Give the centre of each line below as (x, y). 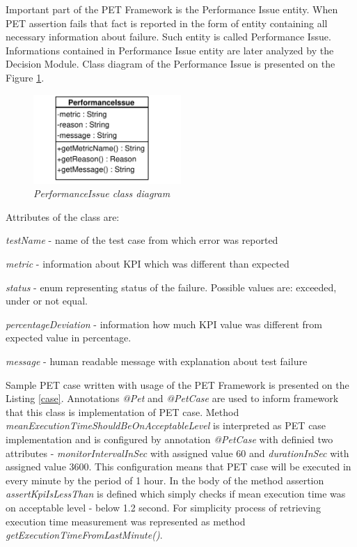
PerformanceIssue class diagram (102, 193)
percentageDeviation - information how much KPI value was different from (164, 324)
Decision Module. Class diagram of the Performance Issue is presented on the (170, 64)
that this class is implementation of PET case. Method (122, 411)
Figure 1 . (25, 77)
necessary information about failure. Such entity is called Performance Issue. (168, 37)
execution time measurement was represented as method (126, 521)
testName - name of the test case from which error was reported (142, 240)
